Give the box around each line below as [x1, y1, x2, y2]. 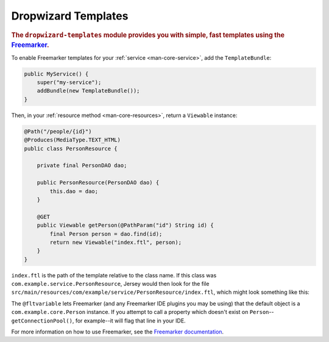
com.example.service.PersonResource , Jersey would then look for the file [11, 280, 210, 288]
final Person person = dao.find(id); [49, 230, 163, 237]
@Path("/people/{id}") [24, 128, 92, 135]
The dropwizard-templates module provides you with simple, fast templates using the [11, 30, 285, 39]
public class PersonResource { [24, 145, 118, 152]
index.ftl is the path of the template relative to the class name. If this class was [11, 271, 217, 279]
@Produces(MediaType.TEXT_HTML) [24, 137, 121, 143]
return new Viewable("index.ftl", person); [49, 238, 182, 246]
